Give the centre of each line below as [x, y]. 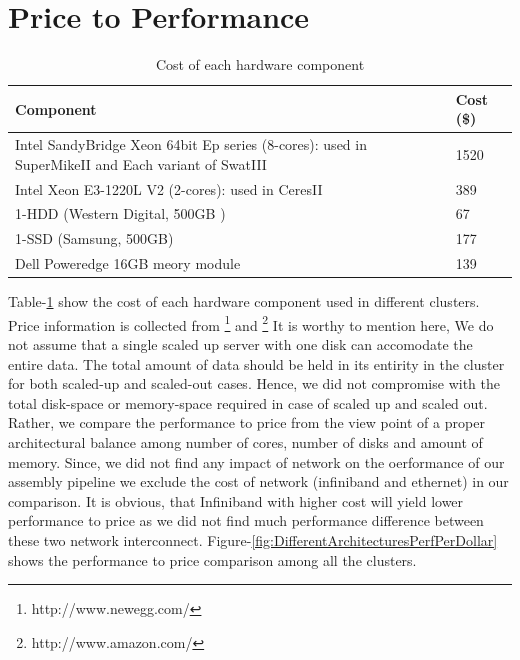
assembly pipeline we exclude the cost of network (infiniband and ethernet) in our [258, 481]
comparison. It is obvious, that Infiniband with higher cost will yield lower [236, 500]
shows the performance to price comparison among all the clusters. [212, 559]
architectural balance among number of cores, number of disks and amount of [245, 442]
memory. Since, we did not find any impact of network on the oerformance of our [256, 461]
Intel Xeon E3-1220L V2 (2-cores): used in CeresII [169, 188]
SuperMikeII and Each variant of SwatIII [141, 163]
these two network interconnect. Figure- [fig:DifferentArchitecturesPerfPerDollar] [253, 540]
